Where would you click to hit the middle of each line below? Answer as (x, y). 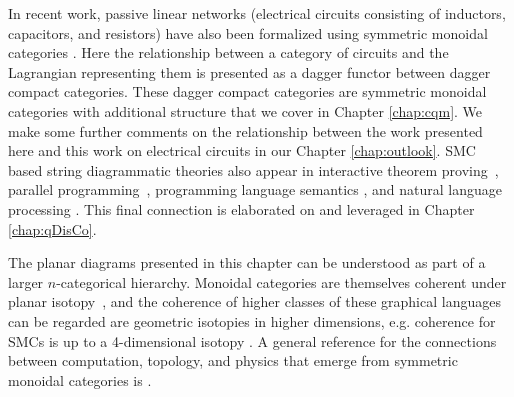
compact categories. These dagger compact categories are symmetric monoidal (247, 91)
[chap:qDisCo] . (52, 228)
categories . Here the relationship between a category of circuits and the (228, 52)
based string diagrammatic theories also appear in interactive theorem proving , (253, 169)
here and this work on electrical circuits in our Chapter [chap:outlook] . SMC (242, 150)
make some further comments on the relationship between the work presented (245, 130)
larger (26, 281)
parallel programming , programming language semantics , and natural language (255, 189)
